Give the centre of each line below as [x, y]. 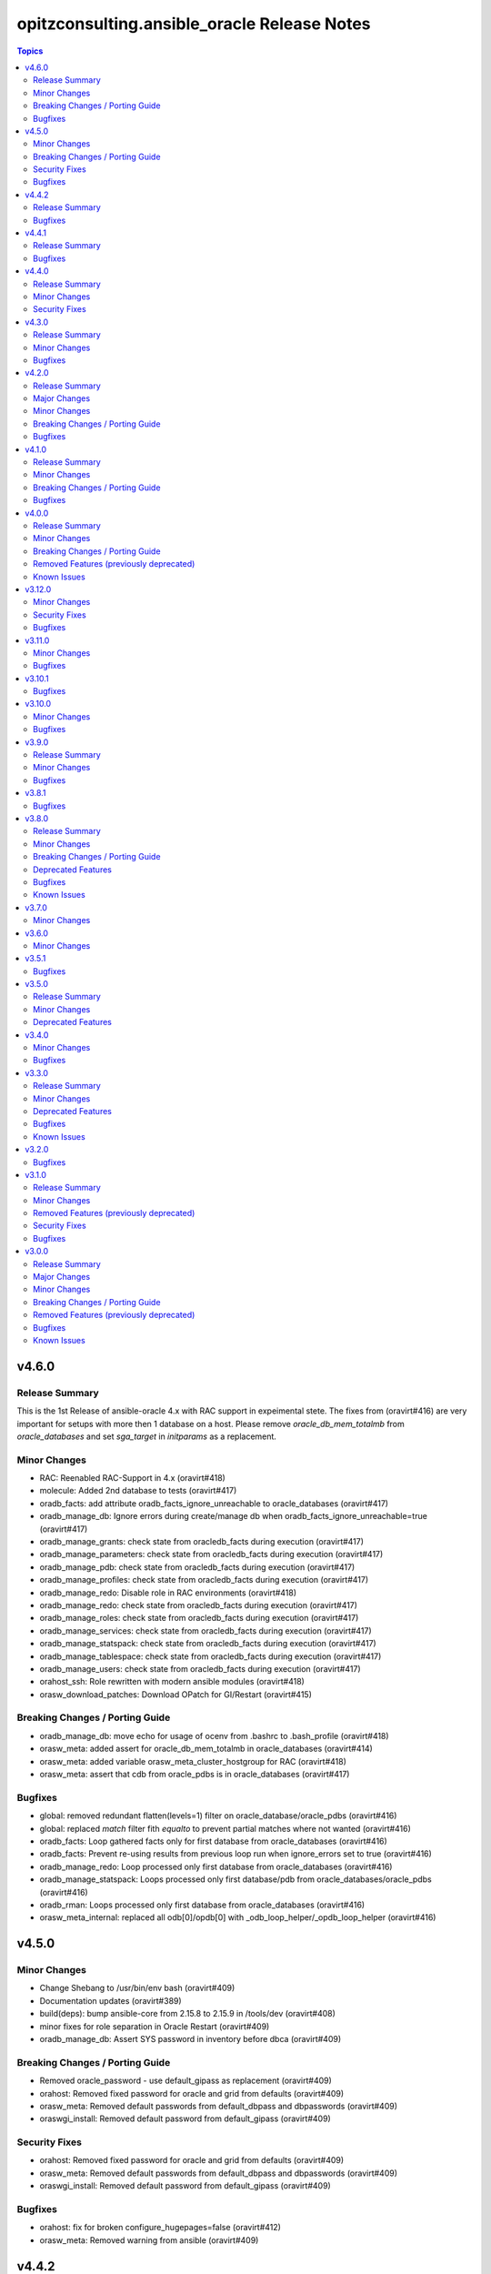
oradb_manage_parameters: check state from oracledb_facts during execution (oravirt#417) [211, 1555]
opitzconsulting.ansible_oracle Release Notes [194, 24]
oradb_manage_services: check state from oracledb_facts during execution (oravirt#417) [205, 1630]
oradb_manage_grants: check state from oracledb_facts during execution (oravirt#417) [201, 1542]
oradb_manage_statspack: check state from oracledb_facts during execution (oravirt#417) [208, 1644]
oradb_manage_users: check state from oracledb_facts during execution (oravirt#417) [200, 1668]
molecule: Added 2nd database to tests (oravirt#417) [138, 1491]
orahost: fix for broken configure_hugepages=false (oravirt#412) [160, 2228]
